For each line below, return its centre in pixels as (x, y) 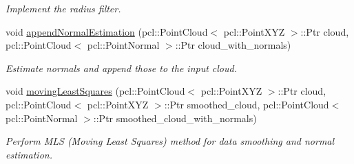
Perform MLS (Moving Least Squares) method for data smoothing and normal (170, 141)
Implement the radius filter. (63, 8)
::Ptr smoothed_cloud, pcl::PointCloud (247, 104)
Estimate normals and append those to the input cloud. (121, 68)
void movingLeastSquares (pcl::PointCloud (95, 91)
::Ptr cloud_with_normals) (233, 45)
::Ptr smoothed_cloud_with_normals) (175, 118)
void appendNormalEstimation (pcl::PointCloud (107, 31)
